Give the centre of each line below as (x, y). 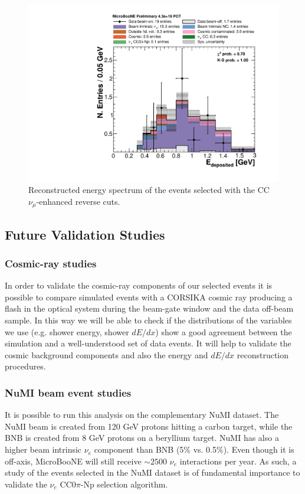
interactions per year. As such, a (238, 461)
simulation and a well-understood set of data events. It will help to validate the (148, 343)
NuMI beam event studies (68, 392)
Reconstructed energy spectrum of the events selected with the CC (149, 190)
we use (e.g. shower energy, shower (67, 331)
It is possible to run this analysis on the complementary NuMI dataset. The (142, 415)
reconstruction (263, 354)
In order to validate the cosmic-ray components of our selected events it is (139, 285)
